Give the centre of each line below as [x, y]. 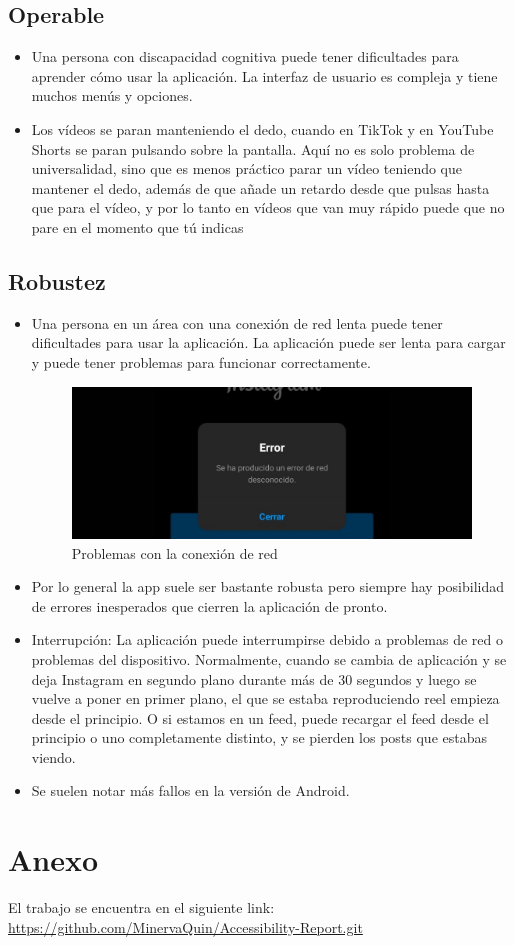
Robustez [57, 280]
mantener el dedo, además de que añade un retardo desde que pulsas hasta [260, 187]
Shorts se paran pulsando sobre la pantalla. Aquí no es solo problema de [253, 148]
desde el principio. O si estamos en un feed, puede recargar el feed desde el [260, 717]
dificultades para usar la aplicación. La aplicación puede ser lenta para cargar [268, 342]
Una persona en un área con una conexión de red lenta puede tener [237, 322]
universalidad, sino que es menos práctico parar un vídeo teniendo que [247, 168]
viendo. [53, 756]
